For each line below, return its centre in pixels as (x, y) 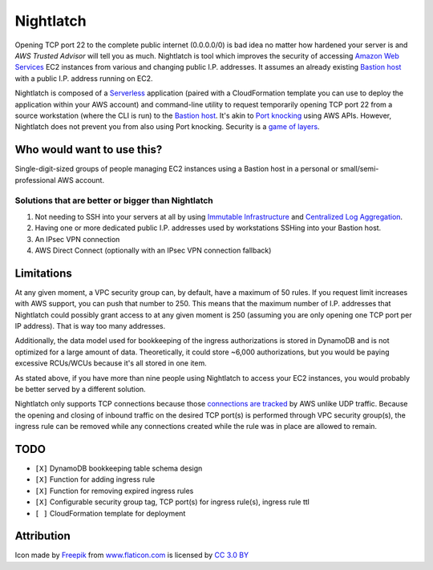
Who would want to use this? (89, 150)
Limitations (43, 273)
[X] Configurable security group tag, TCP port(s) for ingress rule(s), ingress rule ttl (172, 502)
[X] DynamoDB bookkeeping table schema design (119, 468)
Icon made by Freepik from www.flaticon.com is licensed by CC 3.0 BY (132, 555)
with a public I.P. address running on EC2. (84, 78)
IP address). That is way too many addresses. (90, 325)
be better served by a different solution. (80, 389)
